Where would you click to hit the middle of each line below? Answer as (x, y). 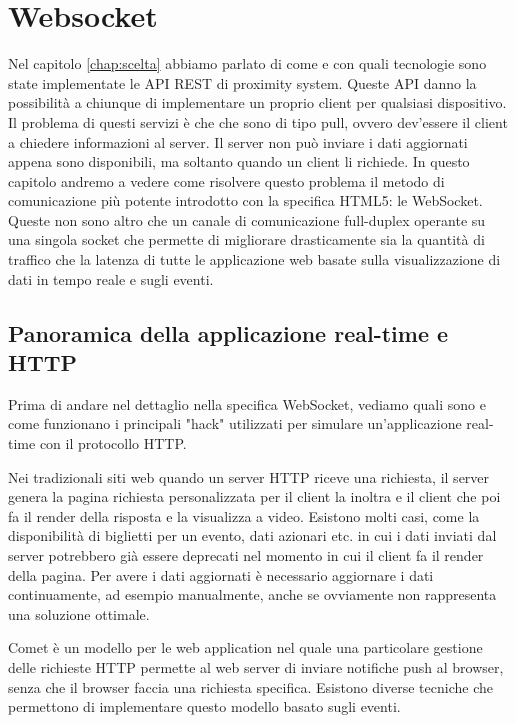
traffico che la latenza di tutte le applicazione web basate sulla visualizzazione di (254, 259)
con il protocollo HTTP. (113, 443)
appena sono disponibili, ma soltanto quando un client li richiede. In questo (239, 161)
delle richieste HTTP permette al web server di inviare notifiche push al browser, (256, 666)
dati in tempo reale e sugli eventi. (111, 278)
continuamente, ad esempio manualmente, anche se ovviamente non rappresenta (252, 594)
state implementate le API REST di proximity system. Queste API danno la (242, 82)
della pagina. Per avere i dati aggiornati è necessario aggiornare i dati (221, 574)
